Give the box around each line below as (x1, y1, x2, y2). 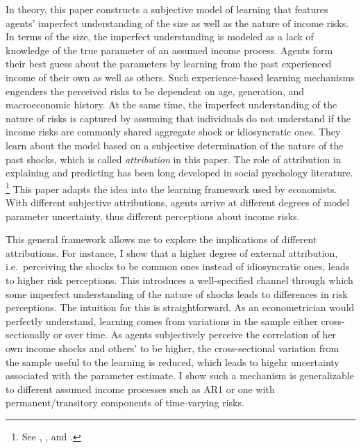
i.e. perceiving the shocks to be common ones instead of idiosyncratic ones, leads (6, 259, 350, 274)
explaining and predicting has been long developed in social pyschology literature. (6, 165, 353, 180)
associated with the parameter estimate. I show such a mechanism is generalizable (6, 368, 354, 383)
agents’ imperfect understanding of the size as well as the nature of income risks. (6, 15, 349, 30)
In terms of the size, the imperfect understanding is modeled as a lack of (6, 29, 314, 44)
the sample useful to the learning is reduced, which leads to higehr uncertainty (6, 354, 339, 369)
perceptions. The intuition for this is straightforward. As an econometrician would (6, 300, 355, 315)
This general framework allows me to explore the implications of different (6, 232, 317, 247)
